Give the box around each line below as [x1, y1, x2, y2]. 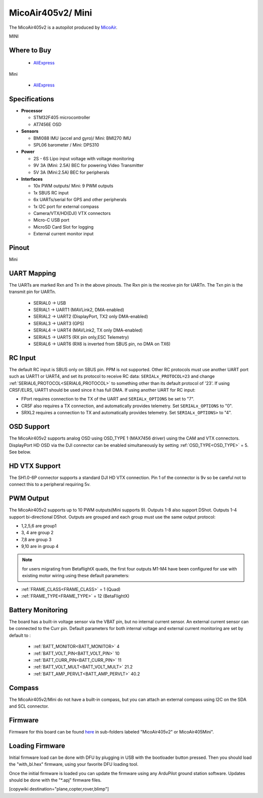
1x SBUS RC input [33, 189, 69, 195]
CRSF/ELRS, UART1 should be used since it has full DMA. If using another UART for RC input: [9, 387, 196, 393]
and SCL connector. [9, 703, 49, 709]
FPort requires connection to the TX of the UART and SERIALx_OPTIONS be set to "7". [21, 396, 195, 402]
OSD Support [9, 422, 50, 431]
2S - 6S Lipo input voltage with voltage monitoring [33, 155, 134, 161]
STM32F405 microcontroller [33, 115, 91, 121]
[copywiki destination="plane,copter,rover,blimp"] [9, 786, 109, 792]
